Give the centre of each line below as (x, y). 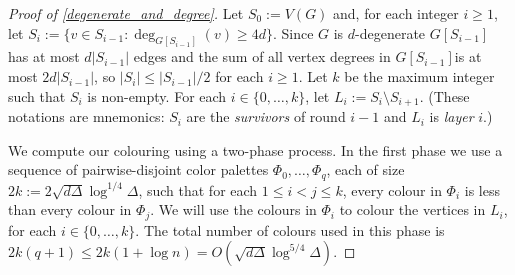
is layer (451, 116)
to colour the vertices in (412, 209)
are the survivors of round (266, 116)
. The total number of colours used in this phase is (290, 229)
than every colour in (70, 209)
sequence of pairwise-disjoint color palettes (138, 169)
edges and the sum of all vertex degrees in (262, 56)
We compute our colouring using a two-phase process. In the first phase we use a (255, 149)
